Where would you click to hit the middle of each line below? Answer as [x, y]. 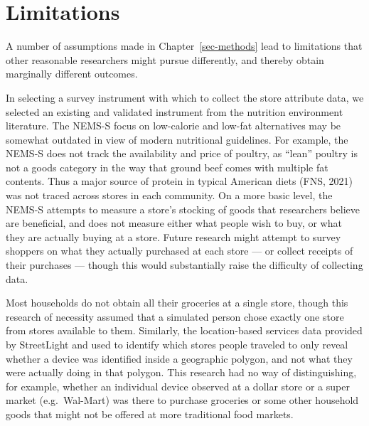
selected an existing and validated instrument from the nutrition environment [175, 111]
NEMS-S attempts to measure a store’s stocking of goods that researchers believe [183, 209]
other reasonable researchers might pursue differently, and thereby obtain [165, 59]
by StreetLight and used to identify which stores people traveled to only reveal [177, 344]
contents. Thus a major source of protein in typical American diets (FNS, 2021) [179, 181]
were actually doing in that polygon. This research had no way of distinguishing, [181, 372]
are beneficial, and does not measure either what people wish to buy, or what [174, 223]
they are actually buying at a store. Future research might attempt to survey [173, 236]
